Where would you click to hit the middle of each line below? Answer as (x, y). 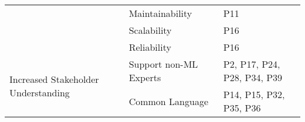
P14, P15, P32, (254, 94)
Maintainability (160, 13)
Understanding (40, 93)
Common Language (168, 101)
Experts (145, 77)
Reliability (150, 47)
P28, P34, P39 (253, 77)
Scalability (150, 30)
